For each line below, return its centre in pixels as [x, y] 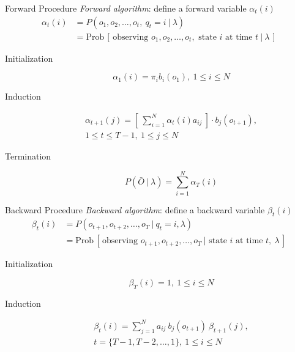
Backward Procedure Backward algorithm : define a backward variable [135, 209]
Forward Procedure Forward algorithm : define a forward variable [126, 8]
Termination [28, 156]
